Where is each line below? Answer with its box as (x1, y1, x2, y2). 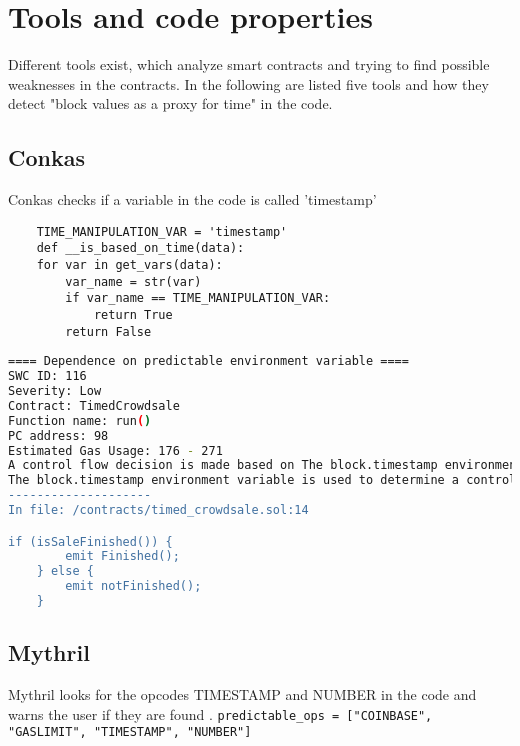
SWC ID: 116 (8, 369, 87, 384)
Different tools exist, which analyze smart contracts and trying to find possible (8, 54, 490, 75)
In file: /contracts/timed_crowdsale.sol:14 (8, 503, 309, 518)
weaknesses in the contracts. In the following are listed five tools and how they (8, 73, 489, 94)
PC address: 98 (8, 428, 109, 443)
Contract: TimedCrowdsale (8, 398, 180, 413)
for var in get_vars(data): (36, 258, 223, 273)
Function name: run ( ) (8, 413, 152, 428)
